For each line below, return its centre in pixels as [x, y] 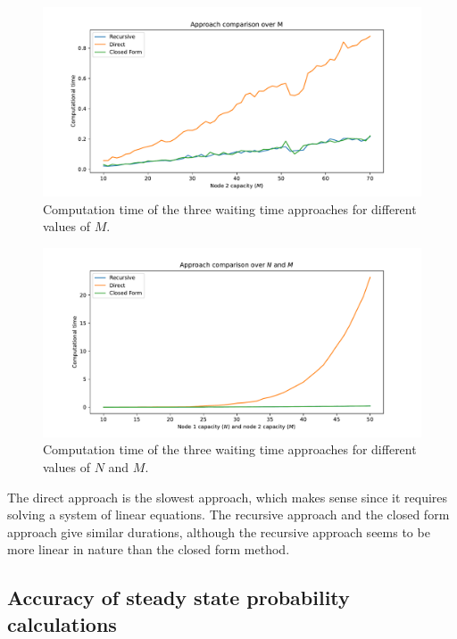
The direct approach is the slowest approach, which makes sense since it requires [228, 497]
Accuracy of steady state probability [179, 598]
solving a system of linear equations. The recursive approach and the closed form [228, 515]
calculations [62, 623]
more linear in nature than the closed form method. [149, 549]
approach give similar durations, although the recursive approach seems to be [219, 531]
